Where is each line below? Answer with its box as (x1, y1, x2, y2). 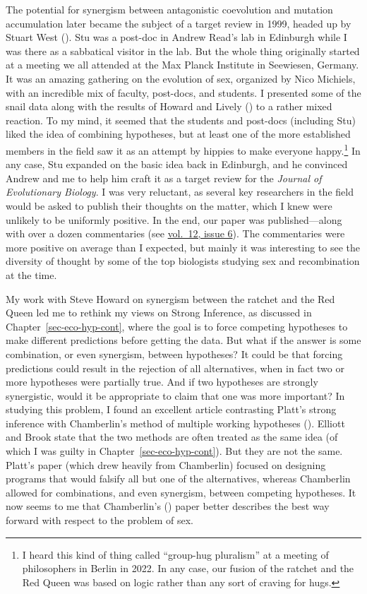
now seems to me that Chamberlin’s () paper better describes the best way (6, 499, 330, 513)
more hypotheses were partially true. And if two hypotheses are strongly (6, 374, 318, 389)
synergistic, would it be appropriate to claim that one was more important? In (6, 388, 345, 403)
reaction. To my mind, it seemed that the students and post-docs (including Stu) (6, 112, 356, 127)
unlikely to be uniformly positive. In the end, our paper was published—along (6, 212, 342, 227)
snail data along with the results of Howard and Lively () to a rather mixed (6, 99, 332, 114)
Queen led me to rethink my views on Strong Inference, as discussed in (6, 305, 312, 320)
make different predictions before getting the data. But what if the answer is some (6, 333, 361, 348)
